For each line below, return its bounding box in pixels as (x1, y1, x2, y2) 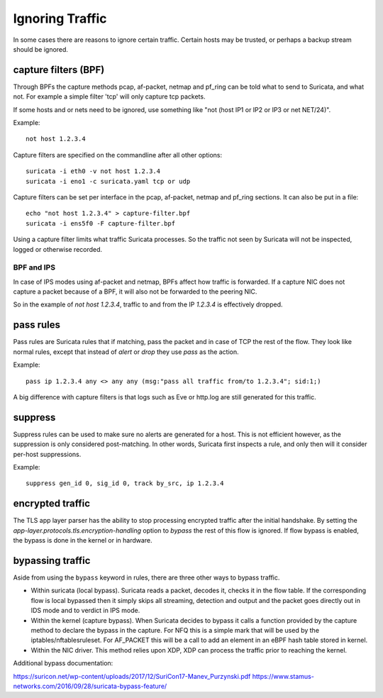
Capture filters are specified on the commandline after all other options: (13, 150, 223, 159)
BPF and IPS (13, 262, 56, 272)
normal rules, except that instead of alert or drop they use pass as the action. (13, 348, 239, 356)
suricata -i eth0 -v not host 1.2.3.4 (26, 167, 161, 175)
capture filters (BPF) (13, 64, 105, 76)
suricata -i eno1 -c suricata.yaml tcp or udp (26, 177, 191, 185)
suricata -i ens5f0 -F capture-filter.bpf (26, 219, 176, 227)
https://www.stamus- (252, 672, 315, 680)
